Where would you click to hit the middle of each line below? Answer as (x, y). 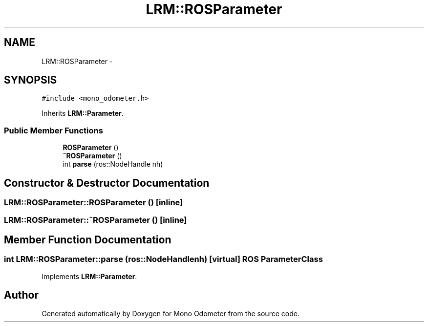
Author (21, 295)
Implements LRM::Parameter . (89, 276)
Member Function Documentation (88, 239)
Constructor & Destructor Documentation (107, 183)
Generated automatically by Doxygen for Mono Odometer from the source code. (171, 314)
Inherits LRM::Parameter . (83, 113)
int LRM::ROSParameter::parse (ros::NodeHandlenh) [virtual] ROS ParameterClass (163, 259)
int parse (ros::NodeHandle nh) (113, 164)
